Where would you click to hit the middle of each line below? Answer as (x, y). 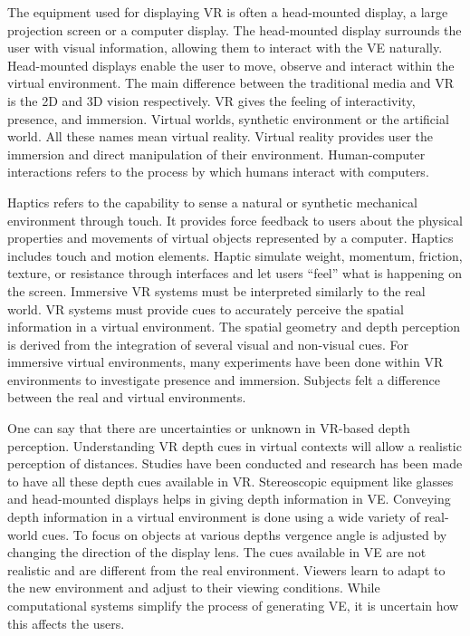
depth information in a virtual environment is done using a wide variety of (214, 517)
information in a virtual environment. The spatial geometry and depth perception (234, 327)
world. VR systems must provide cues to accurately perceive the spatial (206, 308)
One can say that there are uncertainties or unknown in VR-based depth (209, 428)
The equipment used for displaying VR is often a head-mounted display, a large (228, 12)
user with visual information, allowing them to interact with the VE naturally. (225, 48)
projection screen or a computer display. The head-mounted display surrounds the (235, 29)
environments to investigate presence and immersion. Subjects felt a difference (224, 379)
